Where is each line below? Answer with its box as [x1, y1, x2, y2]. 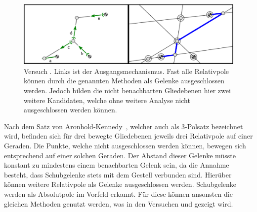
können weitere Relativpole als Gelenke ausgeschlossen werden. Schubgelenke [4, 179, 237, 189]
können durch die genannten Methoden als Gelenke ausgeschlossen [24, 75, 225, 86]
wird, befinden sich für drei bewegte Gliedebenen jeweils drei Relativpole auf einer [4, 131, 253, 141]
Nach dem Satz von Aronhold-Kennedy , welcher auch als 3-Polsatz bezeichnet [4, 121, 243, 131]
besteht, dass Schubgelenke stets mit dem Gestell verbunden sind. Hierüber [4, 169, 232, 179]
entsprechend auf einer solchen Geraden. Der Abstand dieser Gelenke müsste [4, 150, 236, 160]
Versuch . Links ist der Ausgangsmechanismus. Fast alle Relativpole [24, 66, 229, 76]
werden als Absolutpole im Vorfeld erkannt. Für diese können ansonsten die [4, 188, 233, 199]
